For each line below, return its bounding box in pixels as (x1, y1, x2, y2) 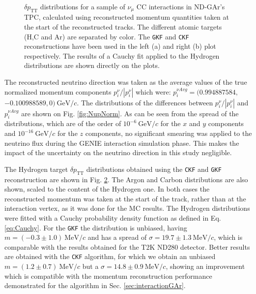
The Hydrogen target (4, 163, 68, 174)
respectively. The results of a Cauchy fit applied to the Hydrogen (24, 50, 220, 61)
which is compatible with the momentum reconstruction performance (4, 270, 212, 281)
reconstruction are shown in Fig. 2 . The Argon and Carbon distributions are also (4, 174, 248, 184)
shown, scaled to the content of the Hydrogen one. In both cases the (4, 184, 210, 194)
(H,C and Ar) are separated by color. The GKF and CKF (24, 31, 189, 41)
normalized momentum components (4, 86, 112, 97)
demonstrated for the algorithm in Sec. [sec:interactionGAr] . (4, 280, 186, 291)
